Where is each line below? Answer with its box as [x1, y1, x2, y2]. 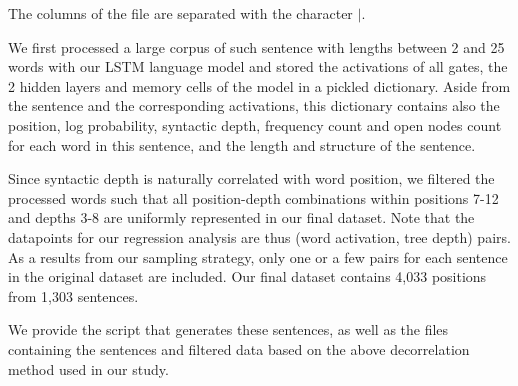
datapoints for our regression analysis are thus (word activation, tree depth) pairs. [8, 226, 511, 247]
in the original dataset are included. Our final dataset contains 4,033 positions [8, 266, 487, 287]
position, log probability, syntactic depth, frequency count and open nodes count [8, 114, 502, 135]
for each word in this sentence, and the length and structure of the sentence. [8, 134, 476, 155]
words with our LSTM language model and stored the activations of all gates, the [8, 56, 508, 77]
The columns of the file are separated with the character [8, 3, 353, 23]
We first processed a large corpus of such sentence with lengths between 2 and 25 [8, 36, 505, 57]
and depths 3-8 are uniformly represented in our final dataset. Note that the [8, 207, 475, 228]
